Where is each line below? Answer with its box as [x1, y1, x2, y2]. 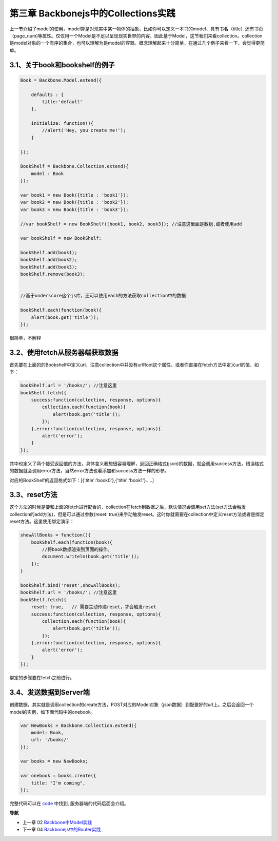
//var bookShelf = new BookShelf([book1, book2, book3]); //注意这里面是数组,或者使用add [20, 221, 242, 227]
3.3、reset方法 [9, 490, 57, 499]
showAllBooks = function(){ [20, 532, 91, 538]
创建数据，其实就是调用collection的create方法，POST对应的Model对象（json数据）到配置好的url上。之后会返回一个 [9, 701, 254, 708]
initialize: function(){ [31, 121, 94, 126]
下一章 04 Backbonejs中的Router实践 [22, 827, 101, 833]
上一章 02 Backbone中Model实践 [22, 819, 92, 825]
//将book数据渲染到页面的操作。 [42, 547, 112, 552]
